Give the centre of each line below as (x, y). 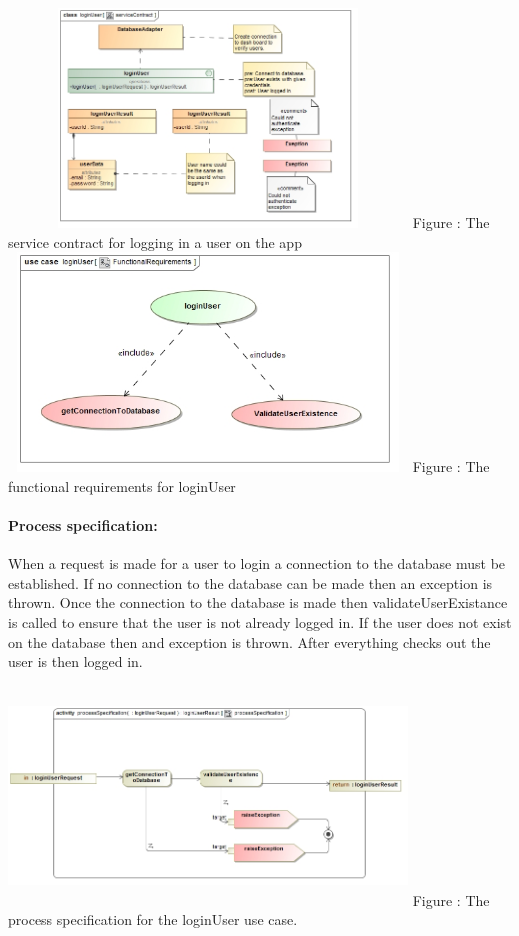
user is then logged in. (75, 661)
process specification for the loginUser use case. (153, 919)
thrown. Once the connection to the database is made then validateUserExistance (258, 602)
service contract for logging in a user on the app (155, 241)
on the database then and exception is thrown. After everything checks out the (249, 641)
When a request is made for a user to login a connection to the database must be (257, 563)
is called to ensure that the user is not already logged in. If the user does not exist (260, 621)
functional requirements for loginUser (122, 485)
